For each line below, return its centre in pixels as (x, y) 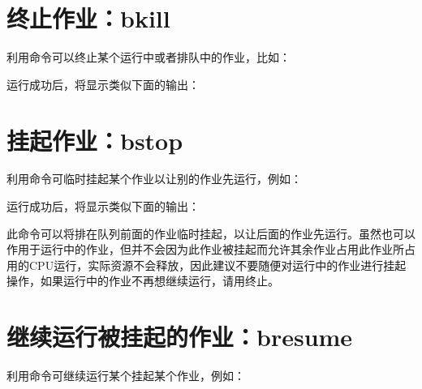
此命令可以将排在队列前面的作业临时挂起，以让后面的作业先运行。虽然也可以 (211, 233)
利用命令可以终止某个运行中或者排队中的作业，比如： (149, 57)
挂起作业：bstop (95, 140)
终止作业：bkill (88, 18)
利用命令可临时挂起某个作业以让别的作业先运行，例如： (154, 179)
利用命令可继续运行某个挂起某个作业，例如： (126, 376)
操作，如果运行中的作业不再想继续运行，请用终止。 (143, 281)
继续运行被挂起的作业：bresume (180, 337)
